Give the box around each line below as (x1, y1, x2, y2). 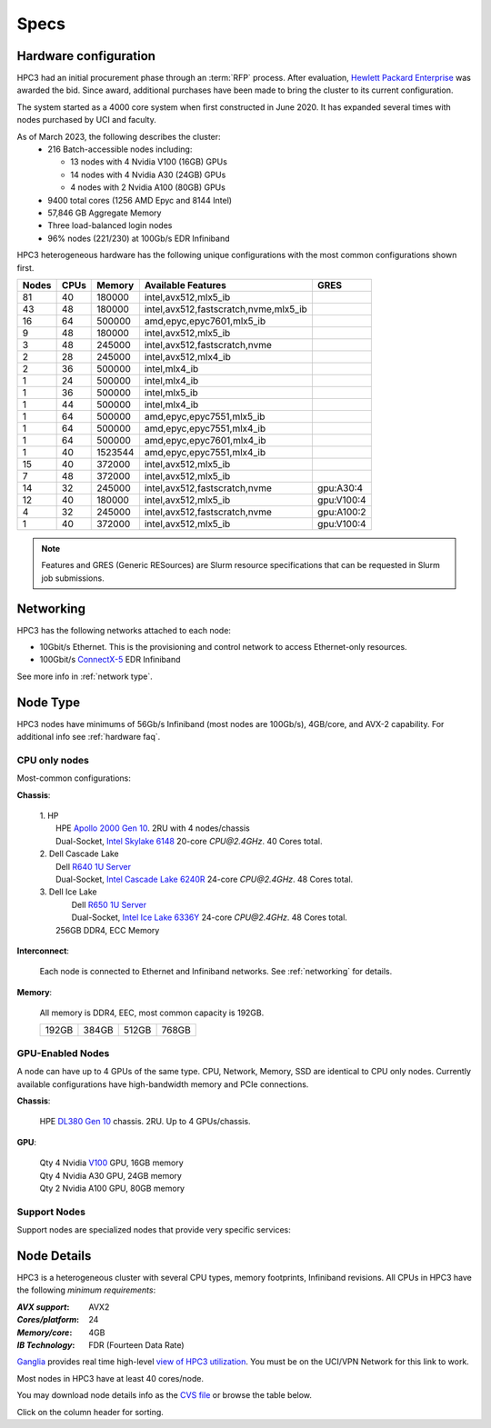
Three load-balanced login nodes (47, 220, 173, 231)
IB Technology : (16, 1339, 75, 1350)
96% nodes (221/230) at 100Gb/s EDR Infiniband (47, 233, 231, 244)
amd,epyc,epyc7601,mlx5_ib (144, 315, 266, 327)
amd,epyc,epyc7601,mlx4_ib (144, 434, 267, 446)
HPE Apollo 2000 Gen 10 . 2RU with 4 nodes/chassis (55, 823, 250, 834)
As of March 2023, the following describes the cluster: (16, 131, 222, 142)
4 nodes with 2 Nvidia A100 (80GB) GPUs (70, 182, 226, 193)
